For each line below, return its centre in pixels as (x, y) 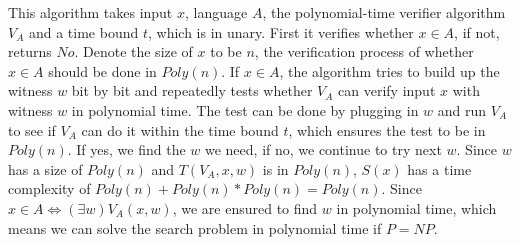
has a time (439, 168)
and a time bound (83, 31)
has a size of (45, 168)
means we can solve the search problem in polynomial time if (195, 227)
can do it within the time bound (180, 129)
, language (216, 12)
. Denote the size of (133, 51)
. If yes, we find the (126, 149)
